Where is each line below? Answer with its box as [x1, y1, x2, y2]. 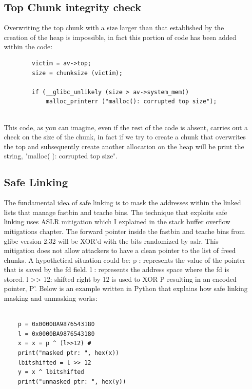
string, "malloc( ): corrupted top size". [4, 151, 117, 161]
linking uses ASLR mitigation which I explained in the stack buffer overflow [4, 216, 231, 227]
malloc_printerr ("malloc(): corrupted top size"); [45, 98, 217, 105]
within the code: [4, 41, 53, 52]
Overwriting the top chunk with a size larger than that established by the [4, 22, 224, 33]
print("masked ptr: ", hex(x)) [18, 350, 119, 357]
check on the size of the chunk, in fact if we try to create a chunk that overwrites [4, 132, 246, 142]
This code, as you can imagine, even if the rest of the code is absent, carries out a [4, 122, 248, 132]
